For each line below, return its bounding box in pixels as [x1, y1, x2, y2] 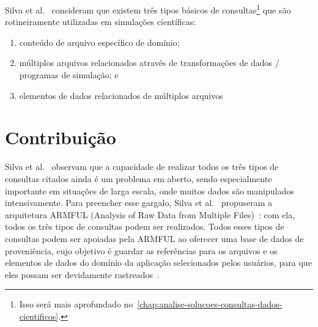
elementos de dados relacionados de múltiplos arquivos [19, 89, 223, 101]
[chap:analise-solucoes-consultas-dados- [137, 298, 283, 310]
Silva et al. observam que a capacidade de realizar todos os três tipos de [5, 160, 279, 173]
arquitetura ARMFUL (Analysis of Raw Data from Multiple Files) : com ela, [5, 208, 295, 221]
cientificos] [19, 309, 59, 322]
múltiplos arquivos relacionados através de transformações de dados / [19, 56, 279, 69]
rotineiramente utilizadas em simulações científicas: [5, 15, 196, 28]
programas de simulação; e [19, 68, 119, 81]
